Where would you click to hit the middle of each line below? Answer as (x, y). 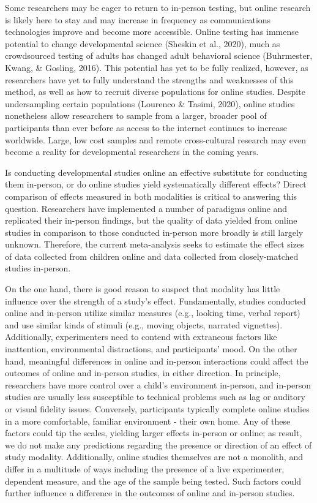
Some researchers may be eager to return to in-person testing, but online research (158, 7)
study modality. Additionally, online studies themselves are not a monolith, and (154, 457)
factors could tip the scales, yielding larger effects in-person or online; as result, (154, 433)
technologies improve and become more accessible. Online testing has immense (152, 32)
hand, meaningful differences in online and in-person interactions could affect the (157, 361)
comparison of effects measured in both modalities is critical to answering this (151, 196)
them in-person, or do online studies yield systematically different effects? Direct (156, 184)
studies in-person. (38, 268)
